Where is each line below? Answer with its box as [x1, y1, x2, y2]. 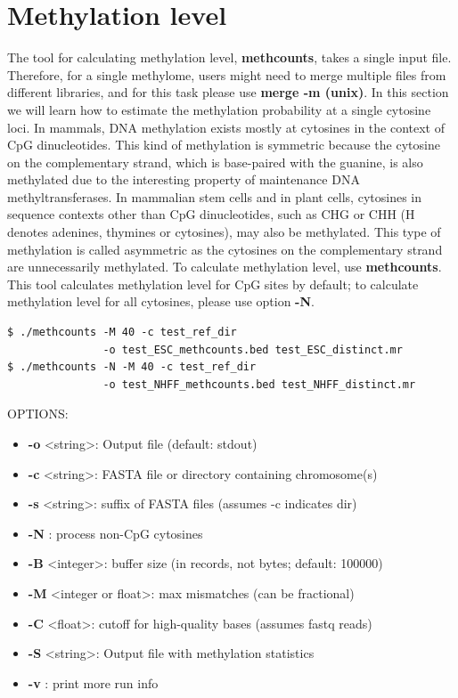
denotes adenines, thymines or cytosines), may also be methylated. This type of [7, 223, 441, 241]
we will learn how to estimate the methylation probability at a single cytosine [7, 100, 431, 118]
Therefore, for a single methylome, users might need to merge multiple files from [7, 65, 446, 84]
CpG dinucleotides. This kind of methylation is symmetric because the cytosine [7, 135, 440, 154]
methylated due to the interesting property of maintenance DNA [7, 170, 360, 189]
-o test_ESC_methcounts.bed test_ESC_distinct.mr [102, 343, 403, 356]
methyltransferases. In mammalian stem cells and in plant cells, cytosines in [7, 187, 421, 206]
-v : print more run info [28, 673, 159, 692]
